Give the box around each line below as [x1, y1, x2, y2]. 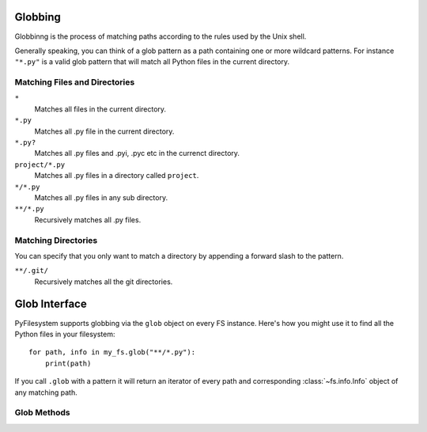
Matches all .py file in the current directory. [34, 127, 175, 136]
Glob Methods [14, 407, 70, 419]
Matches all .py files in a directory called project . [34, 171, 199, 180]
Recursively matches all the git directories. [34, 277, 173, 286]
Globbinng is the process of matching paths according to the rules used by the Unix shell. [14, 32, 307, 41]
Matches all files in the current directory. [34, 104, 166, 114]
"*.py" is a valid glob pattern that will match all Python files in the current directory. [14, 57, 290, 66]
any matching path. [14, 388, 78, 397]
